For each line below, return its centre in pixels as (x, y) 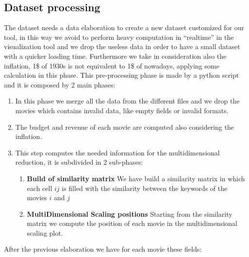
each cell (40, 188)
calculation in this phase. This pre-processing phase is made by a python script (122, 75)
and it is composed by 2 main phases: (60, 84)
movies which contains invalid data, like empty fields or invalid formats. (122, 110)
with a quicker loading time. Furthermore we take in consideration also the (115, 56)
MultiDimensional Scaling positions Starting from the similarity (130, 214)
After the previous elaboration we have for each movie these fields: (103, 249)
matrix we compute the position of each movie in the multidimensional (132, 223)
